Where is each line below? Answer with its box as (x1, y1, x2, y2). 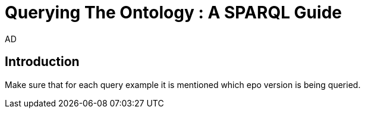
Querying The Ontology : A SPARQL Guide (5, 2, 342, 23)
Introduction (5, 54, 80, 70)
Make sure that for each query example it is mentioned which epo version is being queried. (5, 79, 361, 90)
